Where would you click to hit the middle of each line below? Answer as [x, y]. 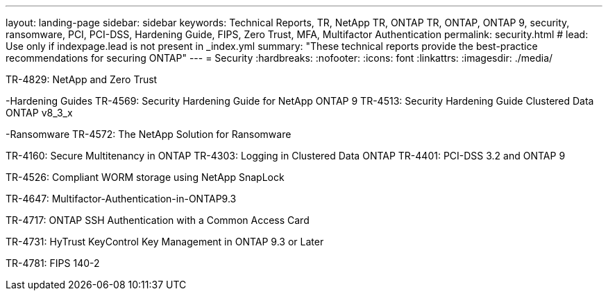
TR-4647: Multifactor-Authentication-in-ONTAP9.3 [121, 199]
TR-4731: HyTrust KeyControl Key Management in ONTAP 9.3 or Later [165, 242]
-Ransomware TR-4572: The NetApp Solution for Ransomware [149, 134]
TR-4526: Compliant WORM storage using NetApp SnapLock [145, 177]
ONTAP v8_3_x [39, 113]
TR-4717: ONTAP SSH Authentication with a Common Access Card [158, 220]
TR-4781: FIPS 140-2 [53, 263]
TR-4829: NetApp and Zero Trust [82, 79]
